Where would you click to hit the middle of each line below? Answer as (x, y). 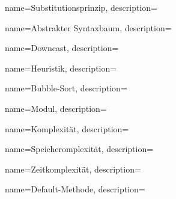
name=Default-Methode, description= (75, 189)
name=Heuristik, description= (61, 68)
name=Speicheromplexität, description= (79, 149)
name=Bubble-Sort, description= (66, 88)
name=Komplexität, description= (67, 128)
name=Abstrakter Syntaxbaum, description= (88, 27)
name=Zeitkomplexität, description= (73, 169)
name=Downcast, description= (62, 48)
